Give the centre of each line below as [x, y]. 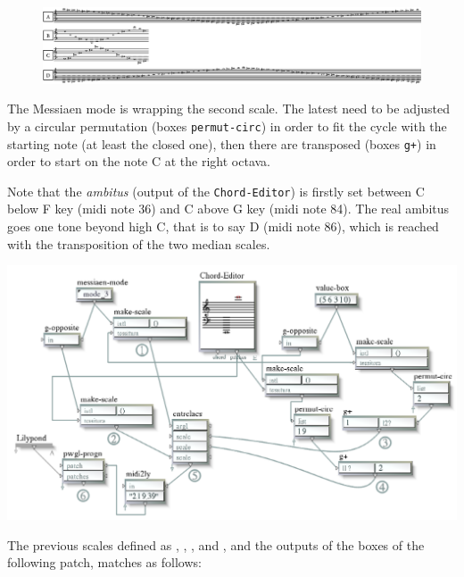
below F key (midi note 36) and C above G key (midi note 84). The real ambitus [228, 209]
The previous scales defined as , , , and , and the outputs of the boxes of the [216, 544]
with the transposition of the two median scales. [139, 243]
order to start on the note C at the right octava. [139, 161]
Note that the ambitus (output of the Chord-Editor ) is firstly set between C [216, 191]
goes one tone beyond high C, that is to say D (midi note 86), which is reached [223, 226]
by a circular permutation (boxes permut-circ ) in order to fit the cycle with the [227, 125]
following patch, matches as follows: [104, 562]
